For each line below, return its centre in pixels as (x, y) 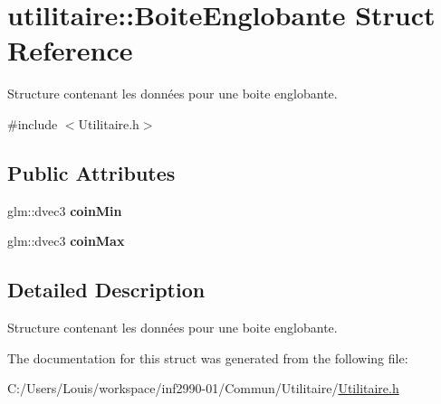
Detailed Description (106, 290)
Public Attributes (91, 172)
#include (33, 123)
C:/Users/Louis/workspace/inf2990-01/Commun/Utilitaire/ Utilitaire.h (203, 388)
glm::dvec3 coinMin (65, 210)
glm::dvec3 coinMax (66, 241)
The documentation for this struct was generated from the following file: (208, 357)
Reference (70, 50)
